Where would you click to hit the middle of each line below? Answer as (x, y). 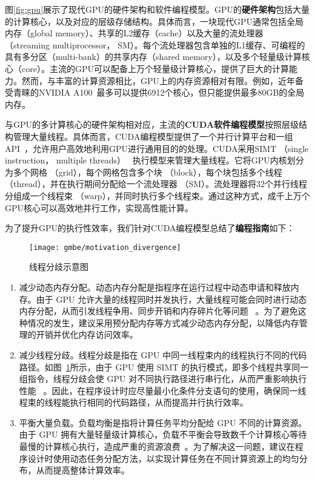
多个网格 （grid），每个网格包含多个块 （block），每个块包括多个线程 (148, 172)
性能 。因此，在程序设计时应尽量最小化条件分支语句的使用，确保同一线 (163, 390)
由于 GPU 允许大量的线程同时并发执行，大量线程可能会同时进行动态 (171, 299)
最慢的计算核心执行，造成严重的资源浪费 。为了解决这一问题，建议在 (157, 446)
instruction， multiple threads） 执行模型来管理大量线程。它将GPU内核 (146, 160)
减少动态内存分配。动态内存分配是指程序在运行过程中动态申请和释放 (155, 287)
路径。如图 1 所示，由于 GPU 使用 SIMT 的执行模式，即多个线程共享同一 (164, 367)
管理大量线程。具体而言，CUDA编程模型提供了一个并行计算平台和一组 (153, 136)
